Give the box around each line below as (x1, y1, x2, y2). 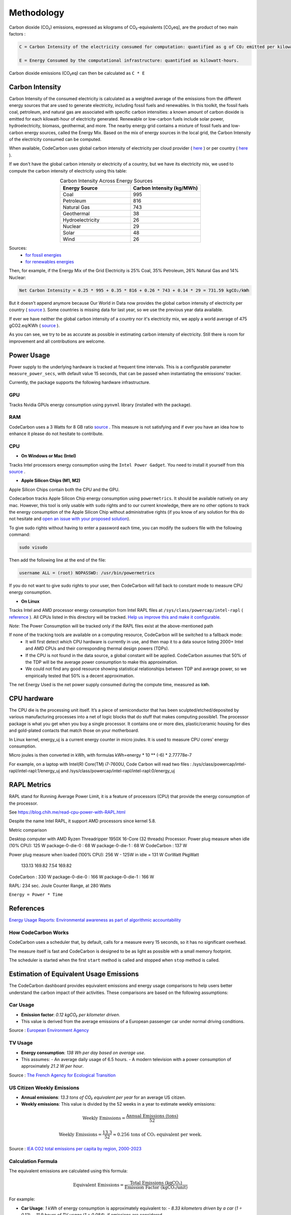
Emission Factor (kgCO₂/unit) (124, 1185, 188, 1190)
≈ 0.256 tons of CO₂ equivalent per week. (113, 1131, 202, 1137)
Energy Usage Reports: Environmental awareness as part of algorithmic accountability (9, 917, 181, 923)
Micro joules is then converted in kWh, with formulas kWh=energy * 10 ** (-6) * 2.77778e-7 (9, 752, 192, 758)
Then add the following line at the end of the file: (9, 557, 106, 563)
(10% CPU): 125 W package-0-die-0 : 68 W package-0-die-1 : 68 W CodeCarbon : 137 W (9, 843, 187, 849)
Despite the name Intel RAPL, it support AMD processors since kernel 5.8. (9, 818, 156, 824)
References (9, 904, 45, 913)
